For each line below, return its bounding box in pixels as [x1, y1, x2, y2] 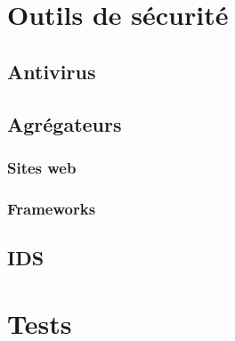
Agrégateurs [7, 110, 122, 137]
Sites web [7, 156, 77, 178]
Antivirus [7, 57, 96, 85]
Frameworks [7, 197, 96, 219]
